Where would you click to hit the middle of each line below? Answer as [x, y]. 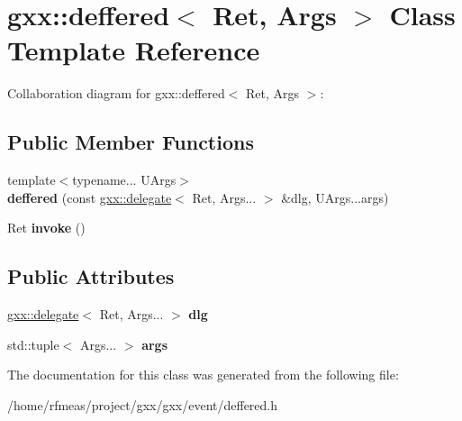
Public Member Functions [131, 142]
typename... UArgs [124, 180]
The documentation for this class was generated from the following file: [203, 375]
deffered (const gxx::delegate [90, 197]
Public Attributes [91, 276]
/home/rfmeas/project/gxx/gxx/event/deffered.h [143, 404]
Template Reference [134, 50]
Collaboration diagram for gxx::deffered [116, 93]
